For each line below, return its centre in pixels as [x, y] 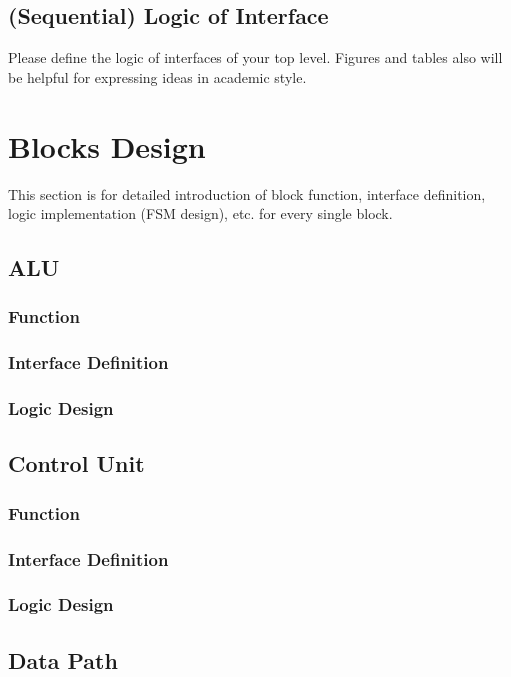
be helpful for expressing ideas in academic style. [157, 76]
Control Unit [76, 463]
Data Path [63, 659]
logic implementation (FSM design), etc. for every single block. [200, 213]
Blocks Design [107, 145]
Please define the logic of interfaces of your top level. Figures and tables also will [255, 57]
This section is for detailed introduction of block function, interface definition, [247, 193]
